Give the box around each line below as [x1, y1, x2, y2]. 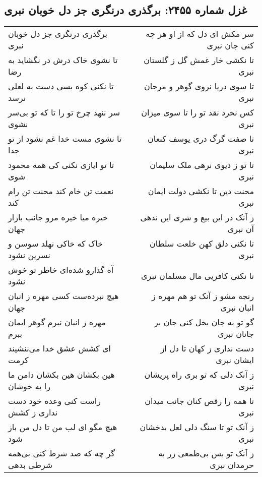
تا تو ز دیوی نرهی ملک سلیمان [150, 159, 254, 171]
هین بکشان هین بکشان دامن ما [8, 369, 115, 381]
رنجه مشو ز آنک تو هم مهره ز [151, 290, 254, 302]
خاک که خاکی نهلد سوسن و [8, 237, 103, 250]
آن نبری [227, 223, 254, 235]
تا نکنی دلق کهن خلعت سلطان [149, 237, 254, 250]
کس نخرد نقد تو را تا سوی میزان [141, 106, 254, 118]
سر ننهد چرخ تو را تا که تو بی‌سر [8, 106, 120, 118]
